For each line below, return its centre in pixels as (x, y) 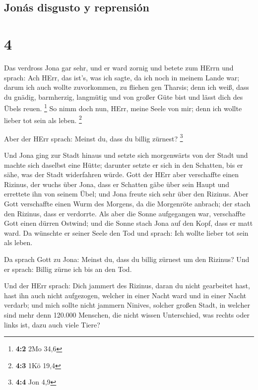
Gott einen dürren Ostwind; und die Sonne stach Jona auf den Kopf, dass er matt (129, 223)
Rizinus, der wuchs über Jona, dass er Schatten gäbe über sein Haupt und (117, 184)
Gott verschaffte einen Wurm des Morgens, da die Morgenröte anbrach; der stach (127, 203)
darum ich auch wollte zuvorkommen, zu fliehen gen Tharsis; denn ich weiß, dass (127, 87)
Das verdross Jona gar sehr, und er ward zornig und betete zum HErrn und (119, 67)
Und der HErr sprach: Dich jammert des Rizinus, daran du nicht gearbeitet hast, (127, 286)
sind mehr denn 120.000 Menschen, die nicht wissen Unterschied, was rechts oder (127, 314)
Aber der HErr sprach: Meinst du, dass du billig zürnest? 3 (94, 137)
